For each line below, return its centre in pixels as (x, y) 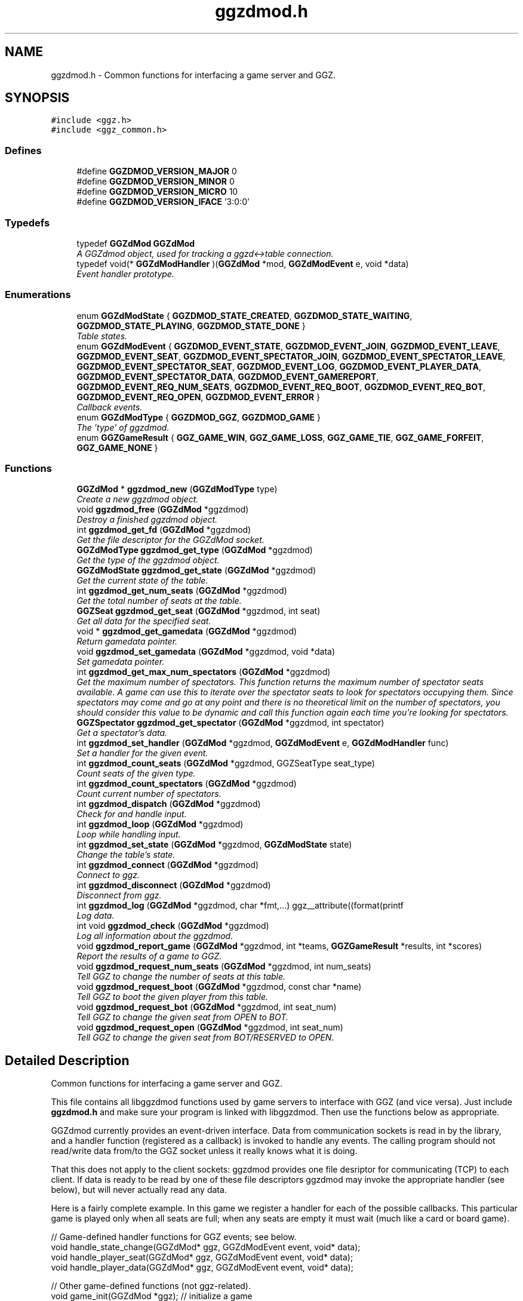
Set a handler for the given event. (142, 753)
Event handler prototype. (125, 274)
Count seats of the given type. (136, 774)
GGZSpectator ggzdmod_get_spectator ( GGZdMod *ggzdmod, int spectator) (230, 723)
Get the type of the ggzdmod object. (148, 560)
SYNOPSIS (37, 98)
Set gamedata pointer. (121, 662)
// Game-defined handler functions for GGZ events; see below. (174, 1237)
